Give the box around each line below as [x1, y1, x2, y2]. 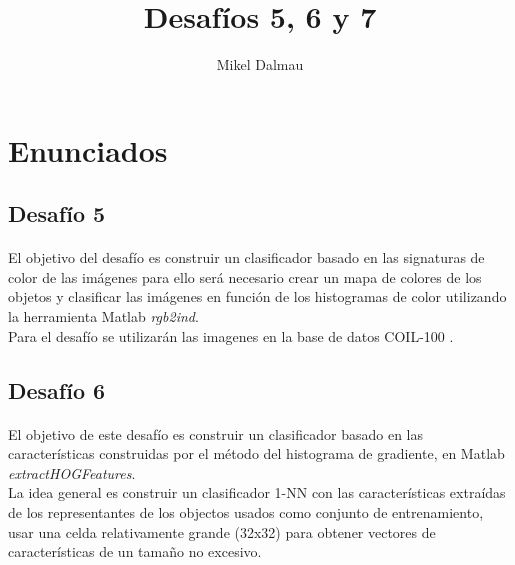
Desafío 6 [8, 374, 106, 405]
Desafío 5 [8, 198, 106, 229]
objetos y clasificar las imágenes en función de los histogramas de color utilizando [8, 286, 507, 307]
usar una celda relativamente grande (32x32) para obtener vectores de [8, 521, 436, 542]
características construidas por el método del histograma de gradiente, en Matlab [8, 443, 505, 464]
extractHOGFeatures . [8, 462, 136, 483]
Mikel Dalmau [216, 54, 304, 75]
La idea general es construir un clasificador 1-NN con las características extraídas [8, 482, 506, 503]
